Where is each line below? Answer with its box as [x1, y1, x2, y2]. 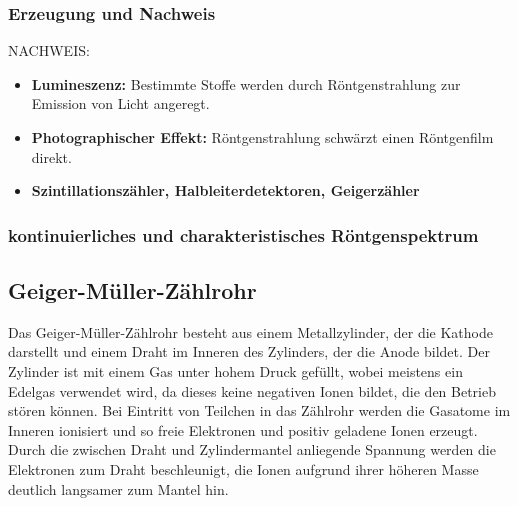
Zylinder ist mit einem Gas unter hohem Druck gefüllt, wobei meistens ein [8, 361, 463, 382]
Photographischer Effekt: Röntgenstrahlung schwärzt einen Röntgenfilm [31, 127, 494, 147]
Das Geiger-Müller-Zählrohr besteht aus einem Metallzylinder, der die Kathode [8, 321, 493, 342]
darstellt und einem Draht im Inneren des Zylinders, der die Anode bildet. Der [8, 341, 490, 362]
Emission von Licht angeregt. [31, 93, 210, 114]
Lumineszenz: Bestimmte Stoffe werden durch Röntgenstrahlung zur [31, 73, 461, 94]
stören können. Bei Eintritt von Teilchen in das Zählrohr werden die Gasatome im [8, 400, 511, 421]
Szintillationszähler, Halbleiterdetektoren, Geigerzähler [31, 180, 420, 201]
